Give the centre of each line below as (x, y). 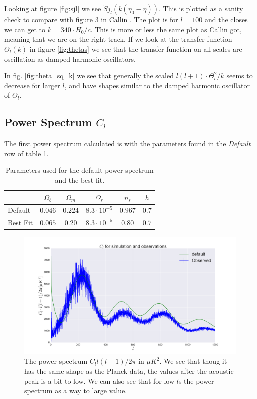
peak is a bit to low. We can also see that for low (99, 381)
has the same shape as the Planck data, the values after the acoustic (129, 371)
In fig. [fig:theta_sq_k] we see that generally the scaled (89, 76)
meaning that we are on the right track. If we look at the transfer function (118, 39)
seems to (240, 76)
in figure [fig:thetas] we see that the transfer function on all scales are (136, 49)
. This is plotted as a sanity (201, 8)
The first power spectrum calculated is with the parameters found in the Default (127, 143)
